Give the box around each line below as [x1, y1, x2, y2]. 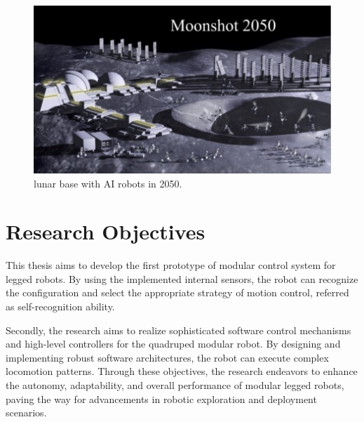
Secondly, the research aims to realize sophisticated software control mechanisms [6, 322, 351, 337]
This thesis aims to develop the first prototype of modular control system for [6, 258, 336, 272]
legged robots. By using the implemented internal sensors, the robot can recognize [6, 271, 358, 286]
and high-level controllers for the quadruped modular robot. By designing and [6, 336, 341, 351]
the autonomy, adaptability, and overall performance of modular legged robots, [6, 378, 344, 393]
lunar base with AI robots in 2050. [34, 176, 182, 190]
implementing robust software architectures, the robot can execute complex [6, 350, 329, 364]
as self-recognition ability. [6, 299, 115, 314]
